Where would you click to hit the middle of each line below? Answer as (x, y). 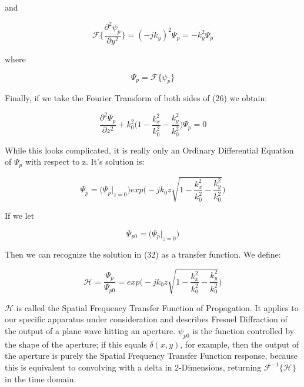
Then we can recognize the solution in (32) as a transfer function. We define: (143, 254)
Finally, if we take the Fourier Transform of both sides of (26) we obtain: (136, 98)
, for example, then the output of (240, 344)
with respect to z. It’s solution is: (85, 161)
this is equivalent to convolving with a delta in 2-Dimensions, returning (133, 367)
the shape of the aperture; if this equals (76, 344)
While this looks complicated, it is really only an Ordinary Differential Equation (149, 150)
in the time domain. (41, 378)
